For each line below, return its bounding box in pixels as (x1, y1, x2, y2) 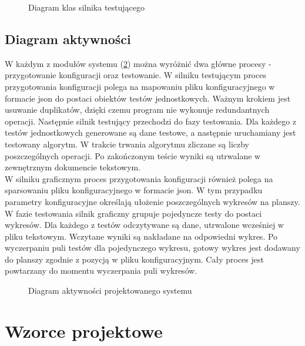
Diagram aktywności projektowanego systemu (28, 284, 192, 297)
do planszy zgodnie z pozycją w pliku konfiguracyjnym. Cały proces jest (5, 253, 264, 265)
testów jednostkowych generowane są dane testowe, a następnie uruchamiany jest (5, 126, 296, 139)
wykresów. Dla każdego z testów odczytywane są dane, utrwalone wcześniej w (5, 219, 284, 231)
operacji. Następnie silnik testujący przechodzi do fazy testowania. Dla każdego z (5, 115, 297, 127)
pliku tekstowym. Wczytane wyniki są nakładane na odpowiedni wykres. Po (5, 230, 278, 242)
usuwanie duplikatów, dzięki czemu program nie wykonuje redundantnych (5, 103, 270, 116)
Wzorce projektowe (5, 318, 163, 342)
